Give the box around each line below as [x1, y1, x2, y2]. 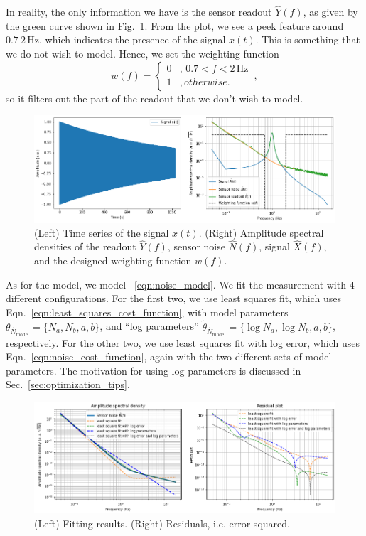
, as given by [303, 4, 358, 19]
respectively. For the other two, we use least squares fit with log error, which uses [6, 335, 360, 350]
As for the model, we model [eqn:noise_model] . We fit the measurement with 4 [6, 277, 355, 291]
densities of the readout [34, 239, 136, 254]
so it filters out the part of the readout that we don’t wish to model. [6, 90, 303, 105]
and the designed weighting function [34, 252, 192, 267]
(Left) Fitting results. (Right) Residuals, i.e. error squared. [34, 516, 290, 531]
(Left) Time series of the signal [34, 225, 169, 240]
